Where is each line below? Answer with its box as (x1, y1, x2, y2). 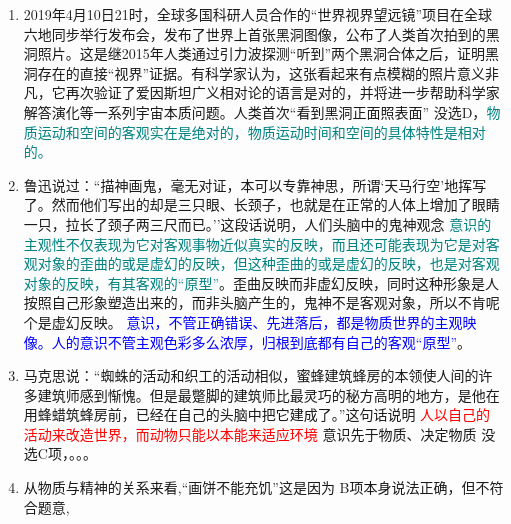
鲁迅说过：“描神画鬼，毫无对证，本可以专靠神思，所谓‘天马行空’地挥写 (23, 174, 487, 195)
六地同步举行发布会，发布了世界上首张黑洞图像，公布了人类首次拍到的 (23, 23, 486, 44)
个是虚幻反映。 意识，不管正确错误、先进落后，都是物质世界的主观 (23, 311, 463, 332)
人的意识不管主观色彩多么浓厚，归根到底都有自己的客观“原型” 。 (51, 331, 472, 352)
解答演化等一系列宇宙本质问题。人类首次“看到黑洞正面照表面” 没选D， (23, 101, 487, 122)
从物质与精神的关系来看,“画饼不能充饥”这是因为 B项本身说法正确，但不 (23, 477, 490, 498)
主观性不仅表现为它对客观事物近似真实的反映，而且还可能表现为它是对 (23, 233, 486, 254)
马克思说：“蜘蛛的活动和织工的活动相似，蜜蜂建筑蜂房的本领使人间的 (23, 365, 479, 386)
